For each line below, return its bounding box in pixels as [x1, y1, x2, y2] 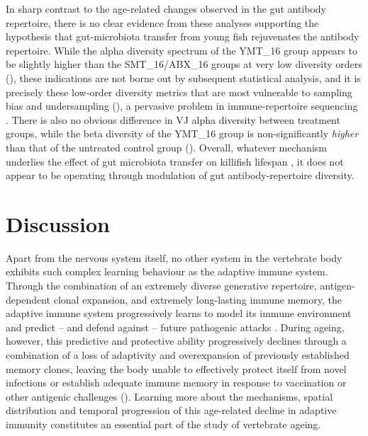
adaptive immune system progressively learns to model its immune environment [6, 306, 352, 321]
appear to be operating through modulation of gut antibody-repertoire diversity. [6, 168, 355, 183]
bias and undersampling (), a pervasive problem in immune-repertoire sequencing [6, 98, 358, 113]
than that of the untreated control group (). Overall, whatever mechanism [6, 139, 327, 154]
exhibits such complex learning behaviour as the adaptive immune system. [6, 264, 328, 279]
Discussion [6, 209, 110, 238]
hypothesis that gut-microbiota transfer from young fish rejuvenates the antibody [6, 29, 359, 44]
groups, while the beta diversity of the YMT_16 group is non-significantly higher [6, 126, 359, 141]
